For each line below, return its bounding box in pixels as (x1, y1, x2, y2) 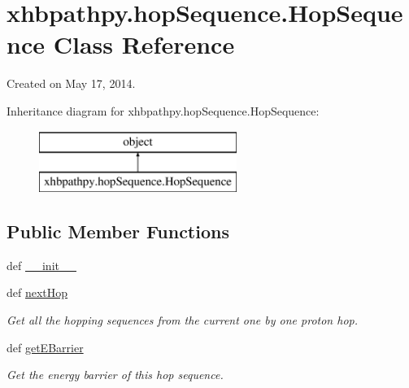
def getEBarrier (7, 338, 84, 355)
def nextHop (7, 284, 68, 301)
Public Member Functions (7, 219, 229, 244)
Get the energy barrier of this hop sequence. (7, 366, 224, 383)
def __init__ (7, 256, 76, 273)
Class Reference (53, 28, 235, 61)
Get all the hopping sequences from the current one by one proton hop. (7, 312, 358, 329)
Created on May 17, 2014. (7, 75, 136, 92)
